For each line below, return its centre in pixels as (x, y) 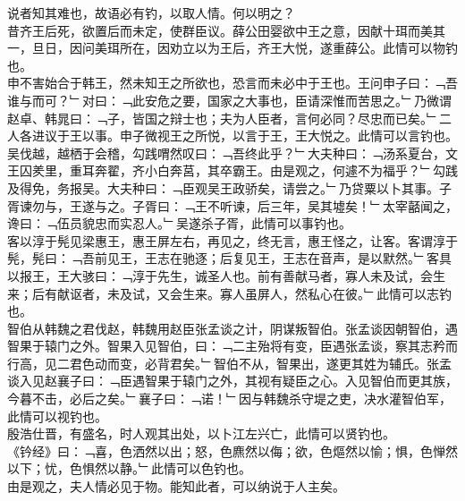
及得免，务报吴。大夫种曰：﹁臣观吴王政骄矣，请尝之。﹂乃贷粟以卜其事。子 (229, 187)
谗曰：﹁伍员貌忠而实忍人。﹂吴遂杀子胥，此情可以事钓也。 (179, 223)
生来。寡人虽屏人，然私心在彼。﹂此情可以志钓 (317, 293)
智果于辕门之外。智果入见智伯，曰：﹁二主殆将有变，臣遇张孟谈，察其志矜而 (232, 346)
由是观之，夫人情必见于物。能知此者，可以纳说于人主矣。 (176, 486)
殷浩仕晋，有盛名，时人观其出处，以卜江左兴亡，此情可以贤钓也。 (201, 433)
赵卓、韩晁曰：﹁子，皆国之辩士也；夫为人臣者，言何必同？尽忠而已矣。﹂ (223, 118)
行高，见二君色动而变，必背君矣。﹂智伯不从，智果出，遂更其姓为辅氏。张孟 (229, 363)
